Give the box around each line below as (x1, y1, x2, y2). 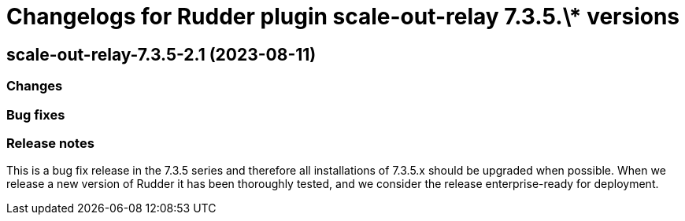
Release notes (6, 134, 94, 151)
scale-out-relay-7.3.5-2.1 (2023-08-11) (6, 44, 317, 64)
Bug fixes (6, 106, 65, 123)
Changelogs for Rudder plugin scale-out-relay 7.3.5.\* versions (6, 3, 680, 30)
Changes (6, 78, 63, 94)
